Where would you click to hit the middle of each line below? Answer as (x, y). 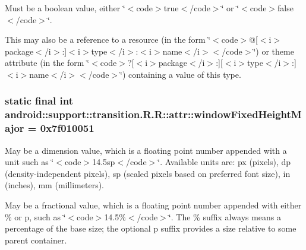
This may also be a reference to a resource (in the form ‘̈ (108, 39)
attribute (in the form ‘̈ (47, 63)
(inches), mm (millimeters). (55, 185)
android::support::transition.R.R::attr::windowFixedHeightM (153, 114)
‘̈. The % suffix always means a (225, 216)
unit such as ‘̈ (29, 162)
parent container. (36, 240)
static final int (39, 101)
